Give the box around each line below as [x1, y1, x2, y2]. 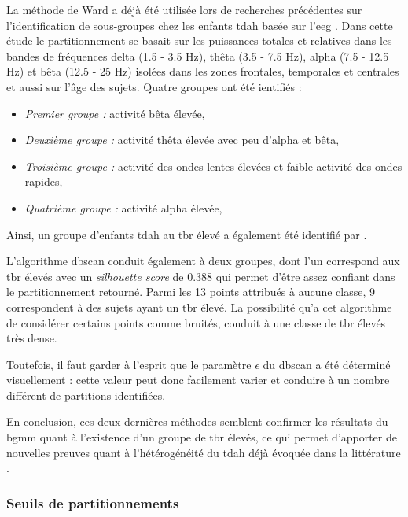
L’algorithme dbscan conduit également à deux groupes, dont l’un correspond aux [6, 253, 400, 269]
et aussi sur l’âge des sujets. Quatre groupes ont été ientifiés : [6, 78, 302, 94]
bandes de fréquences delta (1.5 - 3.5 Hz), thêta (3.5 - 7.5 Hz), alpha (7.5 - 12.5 [6, 47, 389, 64]
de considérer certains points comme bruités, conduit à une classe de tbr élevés [6, 314, 386, 331]
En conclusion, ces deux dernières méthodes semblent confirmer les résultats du [6, 413, 388, 430]
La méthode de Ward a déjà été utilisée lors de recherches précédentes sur [6, 2, 362, 17]
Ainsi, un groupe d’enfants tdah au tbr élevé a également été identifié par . [6, 226, 367, 242]
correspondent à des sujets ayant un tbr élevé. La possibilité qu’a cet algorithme [6, 298, 392, 315]
